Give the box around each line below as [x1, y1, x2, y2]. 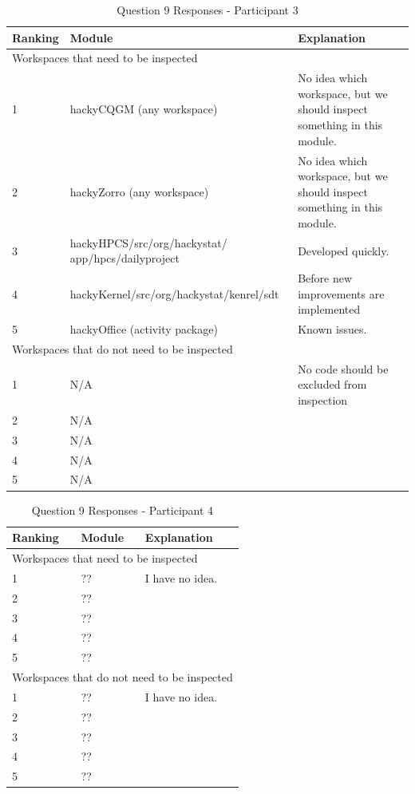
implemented [298, 301, 361, 318]
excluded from [298, 376, 367, 393]
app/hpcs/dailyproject [69, 250, 180, 267]
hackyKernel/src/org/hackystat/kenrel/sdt [69, 285, 279, 302]
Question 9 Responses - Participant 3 [117, 2, 298, 18]
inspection [298, 392, 348, 409]
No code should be [298, 360, 389, 377]
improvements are [298, 285, 385, 302]
